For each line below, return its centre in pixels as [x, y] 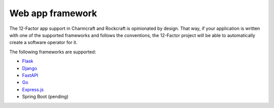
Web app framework [53, 13]
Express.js [33, 89]
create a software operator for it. [43, 43]
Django [30, 68]
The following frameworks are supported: [53, 52]
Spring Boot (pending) [45, 97]
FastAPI [30, 75]
